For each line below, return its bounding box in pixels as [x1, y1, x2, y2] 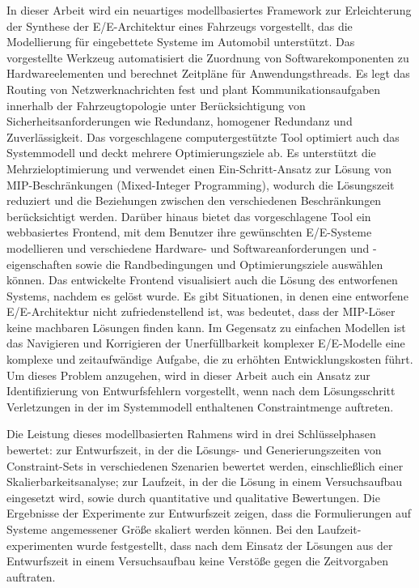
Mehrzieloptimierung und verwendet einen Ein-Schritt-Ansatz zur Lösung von [6, 160, 391, 177]
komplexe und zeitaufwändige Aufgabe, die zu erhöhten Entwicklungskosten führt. [6, 351, 413, 368]
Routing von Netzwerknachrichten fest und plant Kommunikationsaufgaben [6, 80, 381, 97]
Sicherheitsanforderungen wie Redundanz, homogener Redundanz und [6, 113, 353, 130]
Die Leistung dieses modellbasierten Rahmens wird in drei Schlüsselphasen [6, 425, 376, 442]
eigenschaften [6, 255, 72, 272]
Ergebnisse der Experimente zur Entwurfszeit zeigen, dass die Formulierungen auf [6, 505, 412, 522]
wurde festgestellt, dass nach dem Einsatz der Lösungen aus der [76, 536, 393, 553]
